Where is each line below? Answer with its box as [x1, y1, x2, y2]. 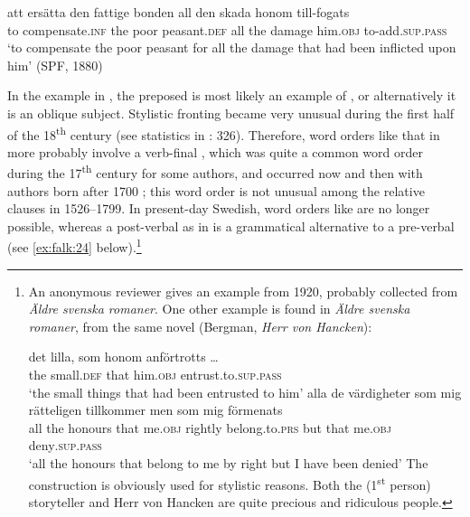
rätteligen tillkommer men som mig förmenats [28, 400, 283, 419]
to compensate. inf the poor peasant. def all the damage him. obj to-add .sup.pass [7, 20, 447, 39]
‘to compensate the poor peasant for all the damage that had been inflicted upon [7, 38, 456, 57]
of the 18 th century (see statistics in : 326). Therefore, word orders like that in [7, 122, 440, 144]
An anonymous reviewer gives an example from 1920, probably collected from [28, 281, 458, 300]
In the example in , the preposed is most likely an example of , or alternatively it [7, 86, 456, 105]
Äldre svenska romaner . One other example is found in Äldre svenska [28, 299, 410, 318]
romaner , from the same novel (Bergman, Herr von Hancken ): [28, 316, 372, 335]
